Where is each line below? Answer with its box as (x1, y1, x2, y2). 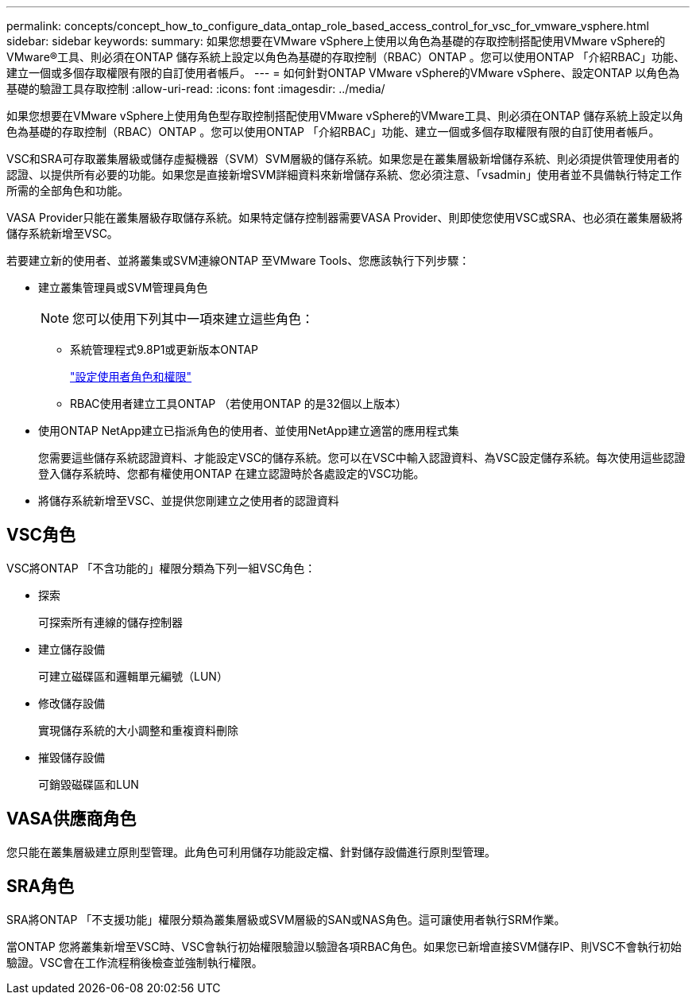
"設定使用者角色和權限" (70, 370, 192, 383)
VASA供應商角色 (6, 809, 137, 829)
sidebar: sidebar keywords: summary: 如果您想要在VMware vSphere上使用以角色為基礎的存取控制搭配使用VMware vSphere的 (6, 34, 666, 48)
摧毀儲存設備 (38, 750, 105, 764)
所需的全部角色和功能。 (6, 184, 129, 197)
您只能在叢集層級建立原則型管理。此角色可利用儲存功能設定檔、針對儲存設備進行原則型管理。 (6, 844, 496, 859)
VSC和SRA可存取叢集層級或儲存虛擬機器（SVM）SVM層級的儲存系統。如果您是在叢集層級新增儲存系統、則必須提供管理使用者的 (6, 152, 680, 165)
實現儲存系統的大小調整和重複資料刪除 (38, 723, 238, 737)
